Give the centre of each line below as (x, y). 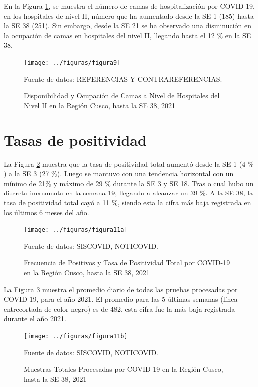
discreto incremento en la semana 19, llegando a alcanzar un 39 (101, 193)
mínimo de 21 (25, 183)
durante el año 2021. (35, 318)
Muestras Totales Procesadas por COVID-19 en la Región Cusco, (124, 369)
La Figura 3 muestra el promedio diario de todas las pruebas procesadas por (121, 289)
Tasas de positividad (75, 139)
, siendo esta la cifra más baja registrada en (184, 202)
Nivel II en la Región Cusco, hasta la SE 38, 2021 (100, 105)
